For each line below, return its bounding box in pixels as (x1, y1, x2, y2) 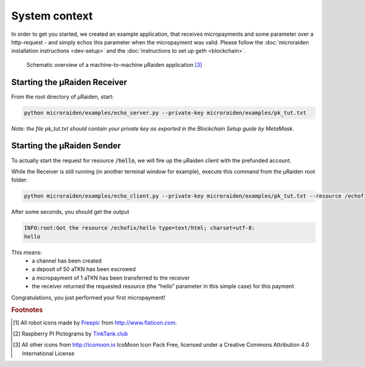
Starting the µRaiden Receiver (11, 77, 128, 87)
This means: (11, 249, 43, 256)
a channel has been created (32, 257, 102, 264)
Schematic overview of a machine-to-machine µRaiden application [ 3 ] (26, 61, 203, 68)
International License (22, 349, 75, 357)
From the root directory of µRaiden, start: (11, 93, 114, 100)
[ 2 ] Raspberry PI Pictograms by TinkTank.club (13, 330, 128, 337)
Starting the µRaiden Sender (11, 140, 121, 151)
